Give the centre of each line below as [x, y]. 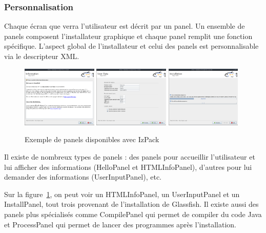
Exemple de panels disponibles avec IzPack [92, 139]
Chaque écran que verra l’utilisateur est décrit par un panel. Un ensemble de [125, 26]
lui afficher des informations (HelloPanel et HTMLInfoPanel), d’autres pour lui [128, 167]
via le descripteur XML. [42, 56]
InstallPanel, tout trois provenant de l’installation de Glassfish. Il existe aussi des [131, 204]
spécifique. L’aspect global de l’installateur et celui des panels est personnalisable [131, 46]
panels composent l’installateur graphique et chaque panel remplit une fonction [128, 36]
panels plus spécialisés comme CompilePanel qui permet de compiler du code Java [133, 214]
